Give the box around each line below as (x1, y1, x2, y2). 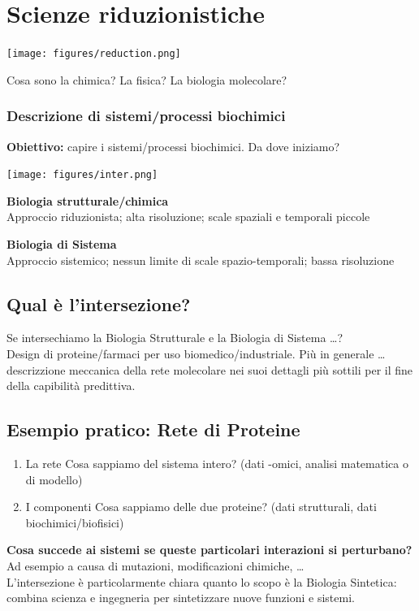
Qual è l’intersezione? (6, 291, 191, 316)
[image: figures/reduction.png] (6, 48, 181, 60)
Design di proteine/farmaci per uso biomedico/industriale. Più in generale (6, 345, 374, 362)
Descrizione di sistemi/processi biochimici (6, 106, 286, 126)
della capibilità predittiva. (6, 377, 136, 394)
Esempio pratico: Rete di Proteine (6, 417, 300, 442)
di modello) (25, 470, 83, 487)
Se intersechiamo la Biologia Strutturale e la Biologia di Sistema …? (6, 329, 343, 346)
